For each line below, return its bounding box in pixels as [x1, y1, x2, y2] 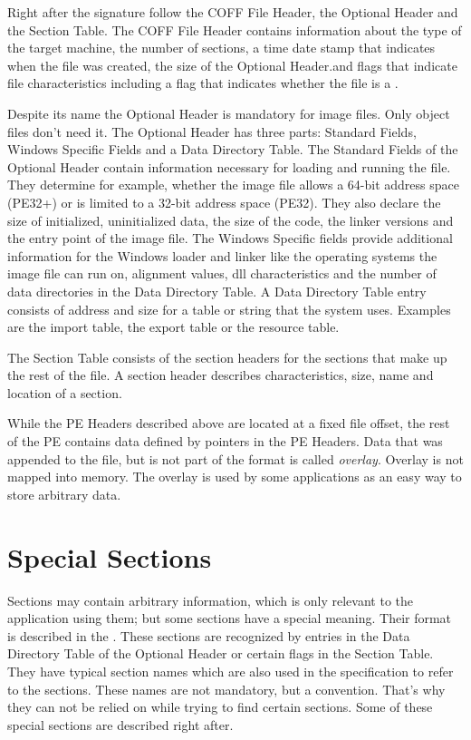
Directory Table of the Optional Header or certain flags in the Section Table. [7, 644, 434, 663]
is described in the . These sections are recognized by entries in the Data [7, 626, 410, 645]
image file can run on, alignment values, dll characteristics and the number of [7, 264, 437, 283]
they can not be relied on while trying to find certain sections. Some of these [7, 697, 433, 716]
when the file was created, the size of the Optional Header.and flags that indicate [7, 55, 457, 74]
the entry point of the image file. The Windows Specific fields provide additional [7, 229, 453, 248]
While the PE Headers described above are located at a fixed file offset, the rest [7, 414, 450, 433]
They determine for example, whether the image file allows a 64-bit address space [7, 175, 459, 194]
